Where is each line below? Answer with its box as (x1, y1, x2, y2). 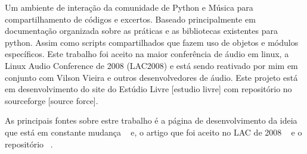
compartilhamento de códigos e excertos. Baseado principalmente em (5, 12, 256, 25)
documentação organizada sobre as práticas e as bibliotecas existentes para (5, 24, 278, 37)
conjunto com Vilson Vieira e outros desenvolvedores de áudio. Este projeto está (5, 71, 298, 83)
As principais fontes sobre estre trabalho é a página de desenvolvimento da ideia (5, 114, 297, 127)
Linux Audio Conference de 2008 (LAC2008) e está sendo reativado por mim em (5, 59, 298, 71)
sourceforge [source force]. (5, 94, 98, 106)
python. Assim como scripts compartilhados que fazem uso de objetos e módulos (5, 36, 299, 48)
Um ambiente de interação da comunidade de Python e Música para (5, 1, 253, 13)
